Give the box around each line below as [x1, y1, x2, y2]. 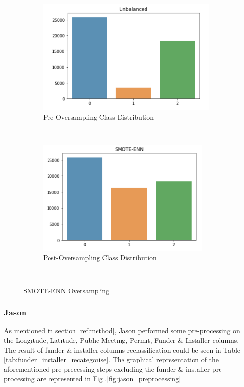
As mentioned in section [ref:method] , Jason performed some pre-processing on [4, 325, 240, 336]
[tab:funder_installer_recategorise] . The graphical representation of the [4, 354, 219, 364]
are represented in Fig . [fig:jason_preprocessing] [37, 373, 181, 384]
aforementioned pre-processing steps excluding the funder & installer [4, 363, 210, 374]
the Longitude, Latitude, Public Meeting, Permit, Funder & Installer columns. [4, 335, 239, 345]
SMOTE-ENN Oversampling [24, 285, 110, 295]
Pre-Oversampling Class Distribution [43, 111, 154, 121]
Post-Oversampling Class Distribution [43, 252, 157, 263]
